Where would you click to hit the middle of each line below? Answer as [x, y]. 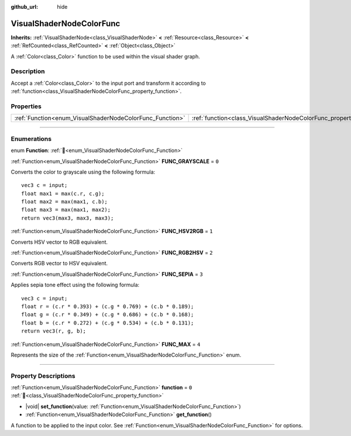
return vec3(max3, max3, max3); [68, 218]
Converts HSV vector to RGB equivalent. [59, 242]
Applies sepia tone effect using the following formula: [75, 285]
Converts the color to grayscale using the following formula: [83, 172]
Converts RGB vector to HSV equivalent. [59, 264]
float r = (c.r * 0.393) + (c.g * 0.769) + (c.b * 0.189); [108, 306]
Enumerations [31, 139]
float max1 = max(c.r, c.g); [63, 193]
